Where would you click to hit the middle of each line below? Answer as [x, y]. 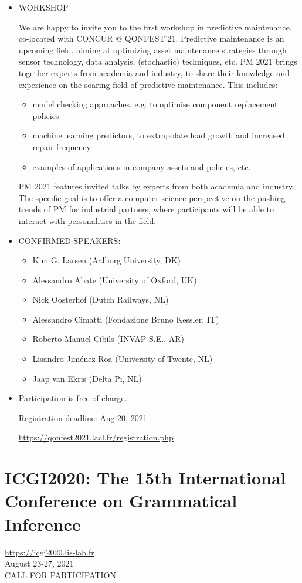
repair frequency [62, 146]
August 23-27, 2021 [39, 563]
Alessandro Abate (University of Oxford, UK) [115, 279]
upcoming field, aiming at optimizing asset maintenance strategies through [152, 50]
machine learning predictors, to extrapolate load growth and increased [159, 135]
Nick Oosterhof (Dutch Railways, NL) [101, 299]
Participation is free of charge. [73, 398]
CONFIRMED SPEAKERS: [69, 240]
